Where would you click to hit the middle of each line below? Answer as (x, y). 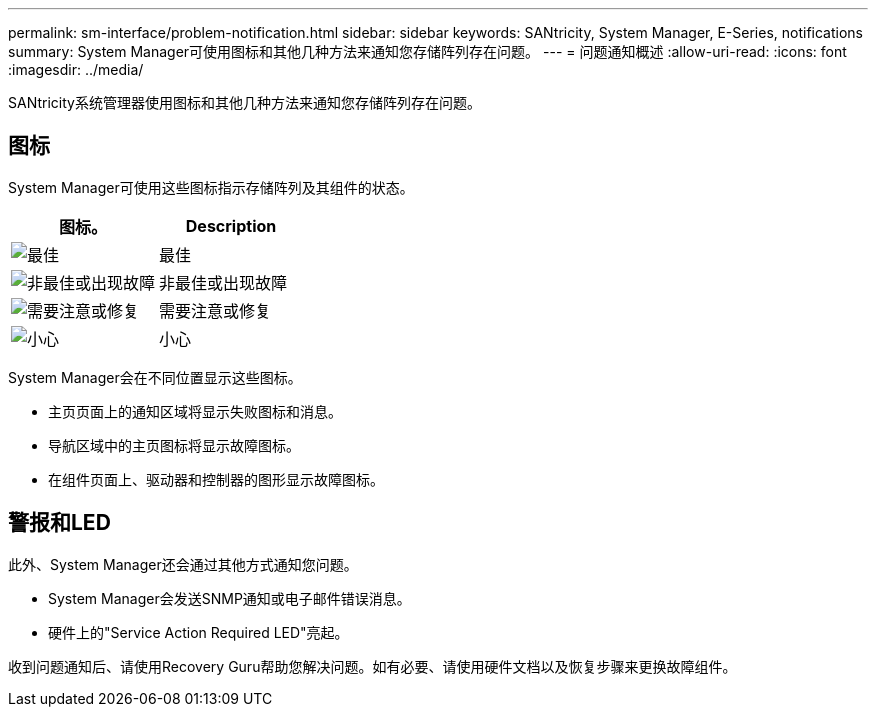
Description (231, 225)
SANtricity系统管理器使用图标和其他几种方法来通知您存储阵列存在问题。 (244, 102)
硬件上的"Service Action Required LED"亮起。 (198, 632)
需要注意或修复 (215, 310)
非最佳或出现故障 (223, 282)
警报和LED (59, 523)
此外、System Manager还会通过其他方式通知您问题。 (183, 564)
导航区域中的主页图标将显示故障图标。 (174, 445)
